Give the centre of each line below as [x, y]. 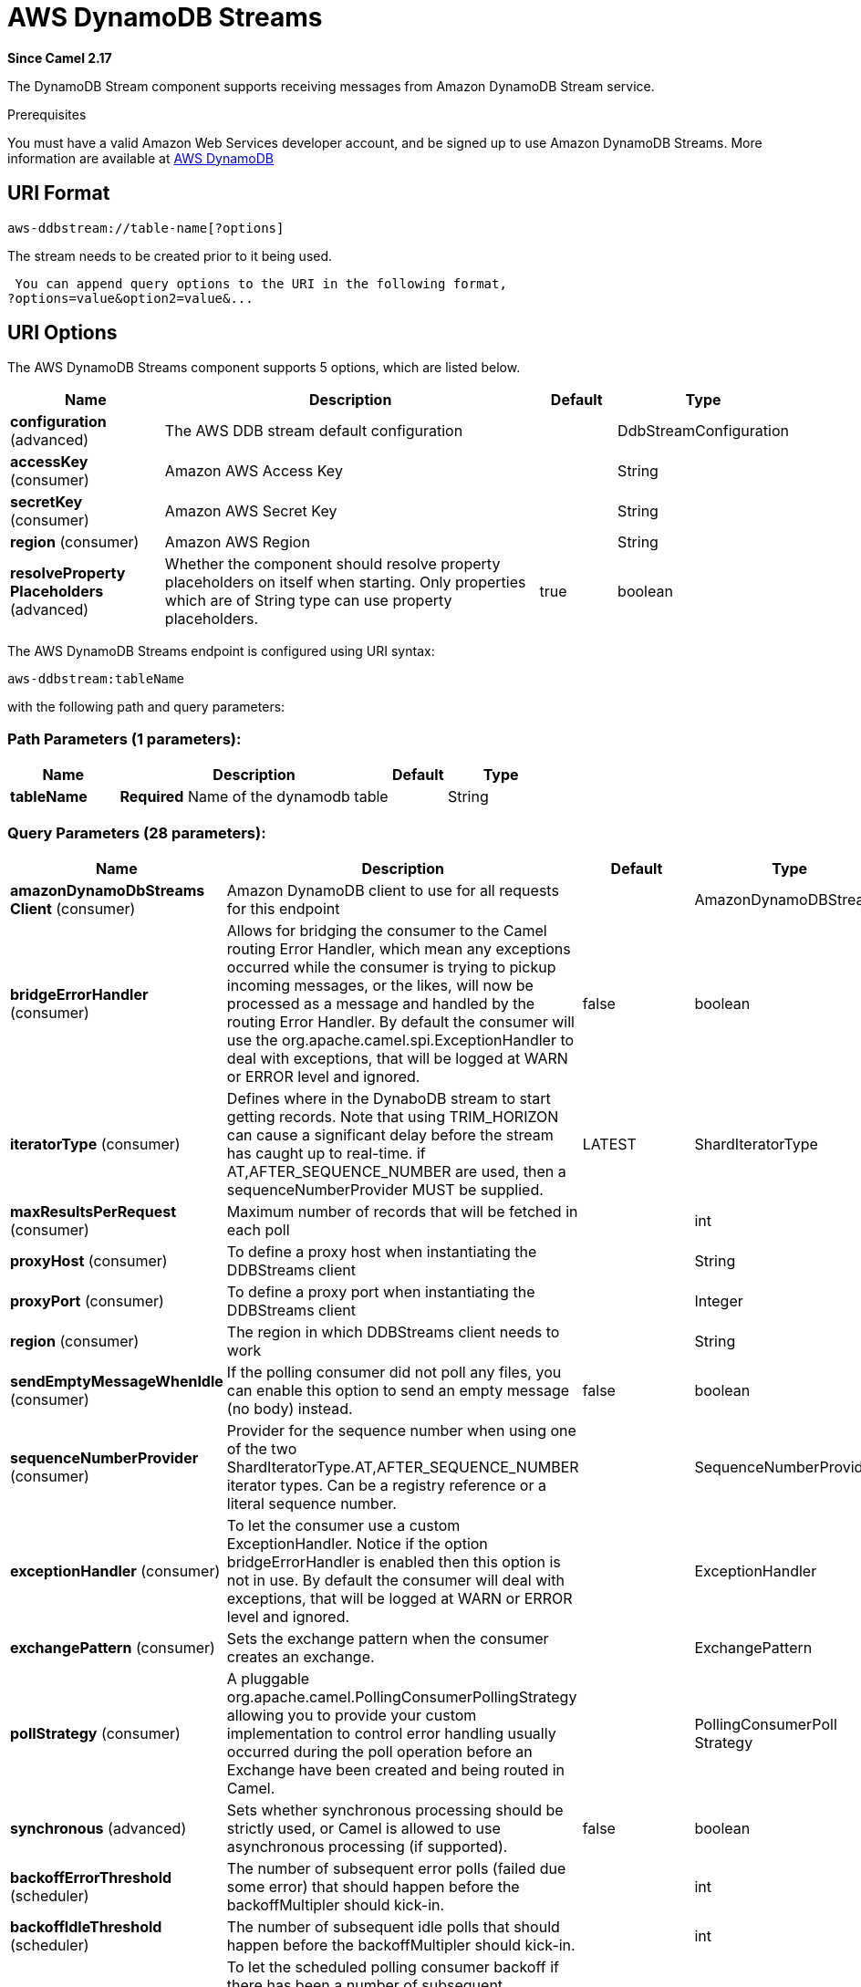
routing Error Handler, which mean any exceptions [399, 948]
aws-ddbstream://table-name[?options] [146, 228]
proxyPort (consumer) [87, 1300]
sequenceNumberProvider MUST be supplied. [385, 1189]
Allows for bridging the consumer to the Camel [387, 930]
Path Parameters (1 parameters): [124, 739]
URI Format [59, 193]
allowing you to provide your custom [352, 1715]
